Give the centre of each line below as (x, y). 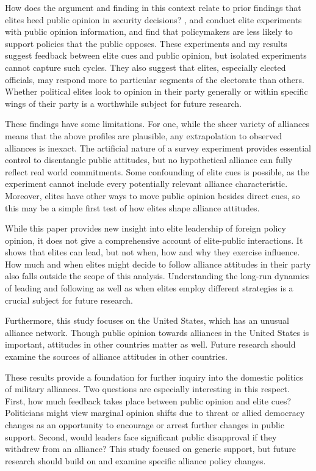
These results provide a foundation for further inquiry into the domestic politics (154, 377)
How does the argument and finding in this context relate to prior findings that (153, 7)
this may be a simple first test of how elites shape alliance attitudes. (132, 207)
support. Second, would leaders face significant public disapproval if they (141, 436)
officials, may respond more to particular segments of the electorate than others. (155, 79)
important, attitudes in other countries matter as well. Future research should (150, 344)
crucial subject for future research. (69, 300)
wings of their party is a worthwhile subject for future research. (123, 103)
